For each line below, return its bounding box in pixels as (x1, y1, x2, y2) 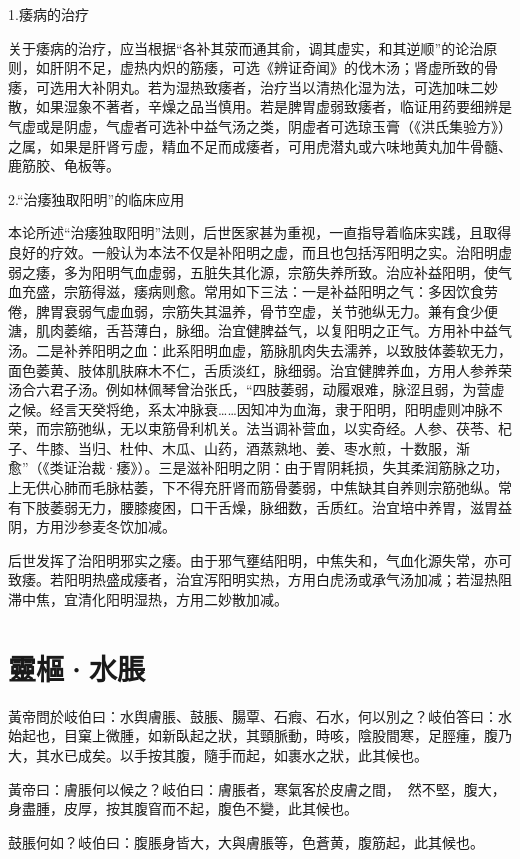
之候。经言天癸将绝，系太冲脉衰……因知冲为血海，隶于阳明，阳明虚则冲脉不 (8, 398, 503, 419)
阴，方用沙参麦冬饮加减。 (8, 516, 176, 537)
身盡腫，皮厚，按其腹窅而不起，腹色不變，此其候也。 (8, 798, 358, 819)
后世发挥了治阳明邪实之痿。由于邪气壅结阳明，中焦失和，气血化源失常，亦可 (8, 549, 512, 570)
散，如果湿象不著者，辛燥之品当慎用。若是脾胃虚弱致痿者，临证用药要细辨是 (8, 96, 512, 117)
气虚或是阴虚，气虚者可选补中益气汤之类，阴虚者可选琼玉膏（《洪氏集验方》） (8, 115, 512, 136)
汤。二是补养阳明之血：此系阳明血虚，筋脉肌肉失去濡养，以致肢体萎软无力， (8, 339, 512, 360)
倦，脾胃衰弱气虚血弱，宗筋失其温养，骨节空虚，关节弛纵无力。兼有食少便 (8, 300, 498, 321)
